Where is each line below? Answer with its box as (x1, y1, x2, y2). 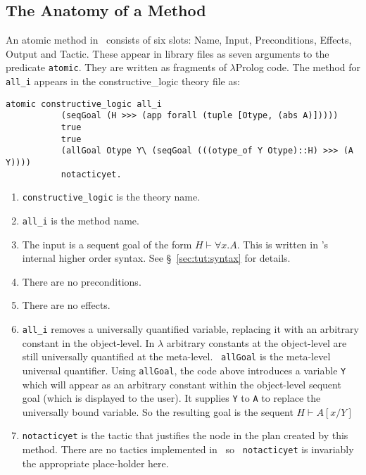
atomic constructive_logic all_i (6, 99, 162, 109)
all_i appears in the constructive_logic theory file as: (6, 74, 240, 89)
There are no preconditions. (22, 274, 141, 289)
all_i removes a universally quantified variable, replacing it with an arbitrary (22, 321, 359, 336)
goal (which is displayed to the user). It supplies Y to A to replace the (22, 391, 321, 405)
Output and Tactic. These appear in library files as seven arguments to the (6, 46, 329, 61)
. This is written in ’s (236, 236, 329, 251)
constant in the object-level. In (22, 335, 155, 350)
